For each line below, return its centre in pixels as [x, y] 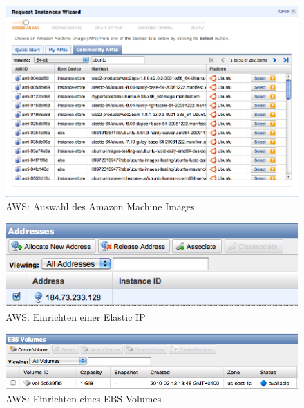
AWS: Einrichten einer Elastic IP [76, 316]
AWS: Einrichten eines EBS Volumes [84, 399]
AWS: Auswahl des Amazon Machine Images [100, 206]
